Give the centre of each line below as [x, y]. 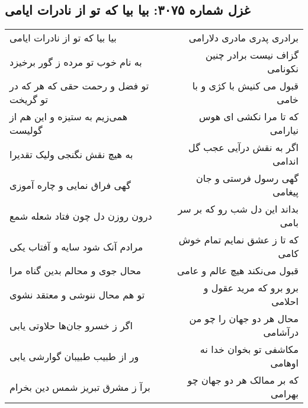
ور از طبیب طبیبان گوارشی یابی [74, 356]
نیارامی [284, 130]
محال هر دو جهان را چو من [244, 319]
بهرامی [284, 394]
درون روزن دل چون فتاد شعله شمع [81, 216]
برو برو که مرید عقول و [251, 288]
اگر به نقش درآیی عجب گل [243, 147]
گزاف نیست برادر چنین [252, 55]
